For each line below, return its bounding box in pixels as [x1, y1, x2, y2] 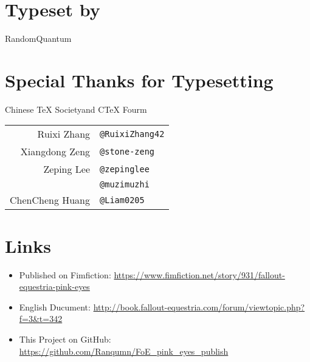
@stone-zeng [100, 146, 155, 156]
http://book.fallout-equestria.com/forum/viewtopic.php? [93, 300, 305, 313]
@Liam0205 [100, 195, 145, 205]
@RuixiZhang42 [100, 129, 165, 139]
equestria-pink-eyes [19, 280, 90, 293]
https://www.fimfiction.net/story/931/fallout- [114, 268, 285, 281]
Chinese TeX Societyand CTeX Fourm [5, 102, 147, 115]
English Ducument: [19, 300, 91, 313]
